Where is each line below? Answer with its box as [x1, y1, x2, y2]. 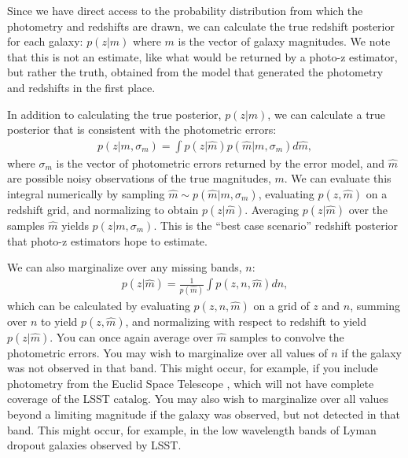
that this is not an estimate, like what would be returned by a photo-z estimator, [7, 48, 398, 65]
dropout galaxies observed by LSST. [7, 437, 182, 453]
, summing [350, 297, 401, 313]
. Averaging [244, 201, 300, 217]
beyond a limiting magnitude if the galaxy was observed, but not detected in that [7, 405, 400, 422]
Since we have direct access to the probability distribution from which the [7, 2, 363, 18]
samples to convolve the [230, 328, 344, 345]
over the [348, 201, 388, 217]
